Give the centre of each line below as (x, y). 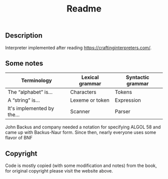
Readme (84, 9)
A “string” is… (24, 100)
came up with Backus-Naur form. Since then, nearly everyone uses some (81, 132)
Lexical (90, 77)
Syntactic (137, 77)
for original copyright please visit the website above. (59, 171)
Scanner (80, 112)
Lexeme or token (90, 100)
